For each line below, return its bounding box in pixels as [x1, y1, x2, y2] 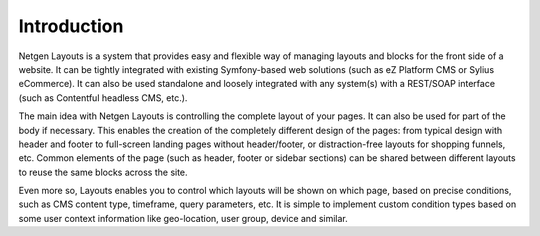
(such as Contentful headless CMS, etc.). [18, 91, 188, 104]
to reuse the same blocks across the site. [18, 166, 189, 178]
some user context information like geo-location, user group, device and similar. [18, 212, 349, 224]
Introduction [18, 15, 124, 37]
